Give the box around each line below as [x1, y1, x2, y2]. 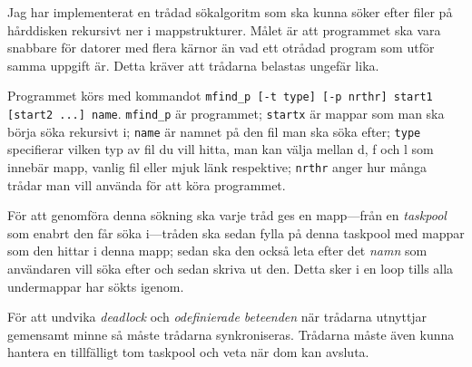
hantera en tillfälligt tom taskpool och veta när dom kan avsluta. [7, 343, 369, 362]
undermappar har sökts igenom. [7, 276, 184, 295]
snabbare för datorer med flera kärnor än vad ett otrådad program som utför [7, 38, 435, 57]
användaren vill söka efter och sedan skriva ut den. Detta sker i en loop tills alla [7, 258, 454, 277]
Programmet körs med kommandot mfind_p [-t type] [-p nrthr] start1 [7, 86, 433, 105]
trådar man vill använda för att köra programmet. [7, 175, 286, 194]
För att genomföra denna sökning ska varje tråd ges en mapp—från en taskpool [7, 206, 447, 225]
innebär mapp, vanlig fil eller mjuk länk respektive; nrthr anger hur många [7, 157, 427, 176]
